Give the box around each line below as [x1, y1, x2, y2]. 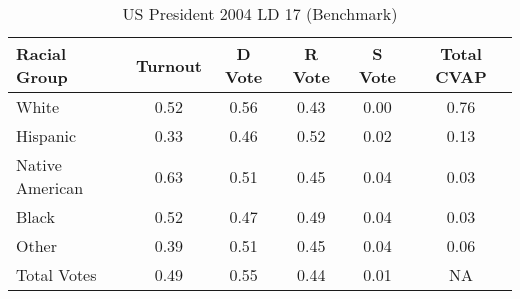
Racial [16, 42, 67, 65]
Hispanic [16, 124, 77, 147]
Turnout [135, 53, 202, 77]
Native [16, 153, 62, 176]
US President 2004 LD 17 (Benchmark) [122, 2, 398, 25]
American [16, 176, 84, 199]
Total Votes [16, 263, 97, 286]
